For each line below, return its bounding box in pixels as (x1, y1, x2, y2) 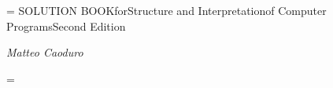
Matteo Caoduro (6, 44, 83, 60)
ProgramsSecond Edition (6, 17, 126, 34)
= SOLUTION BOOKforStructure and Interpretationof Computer (6, 2, 327, 18)
